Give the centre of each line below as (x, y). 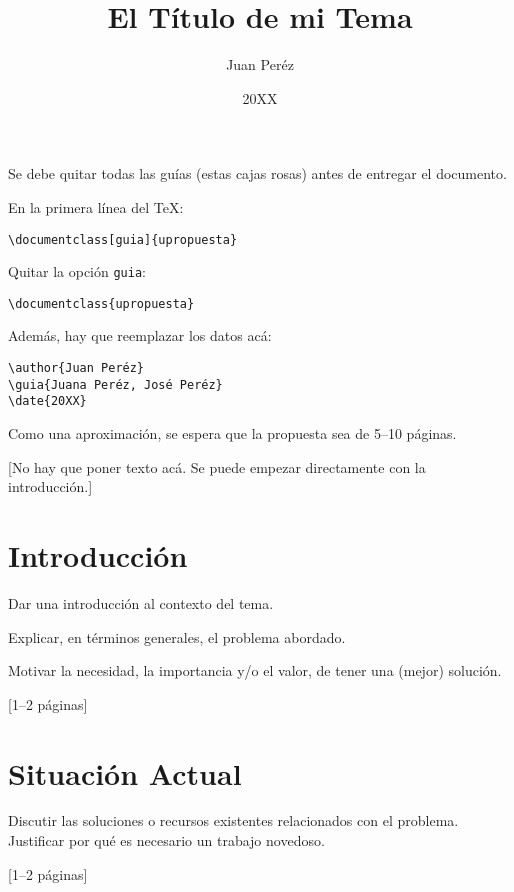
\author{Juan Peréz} (76, 368)
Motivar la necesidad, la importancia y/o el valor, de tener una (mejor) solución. (255, 670)
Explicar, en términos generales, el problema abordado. (177, 636)
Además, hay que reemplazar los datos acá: (140, 335)
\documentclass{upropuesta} (101, 303)
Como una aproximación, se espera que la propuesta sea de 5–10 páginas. (232, 433)
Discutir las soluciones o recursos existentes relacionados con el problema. (233, 820)
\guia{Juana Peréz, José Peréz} (115, 384)
